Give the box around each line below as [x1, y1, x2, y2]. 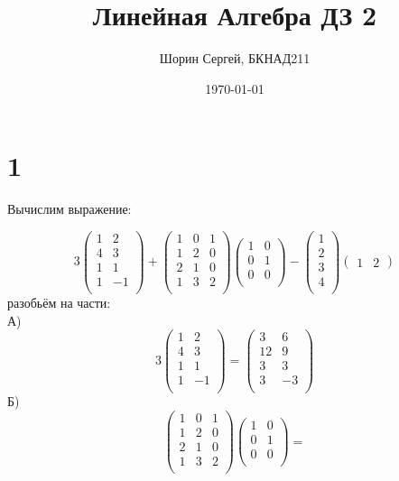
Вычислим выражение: [7, 199, 132, 218]
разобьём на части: [7, 293, 111, 312]
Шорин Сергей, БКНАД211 [159, 49, 311, 68]
